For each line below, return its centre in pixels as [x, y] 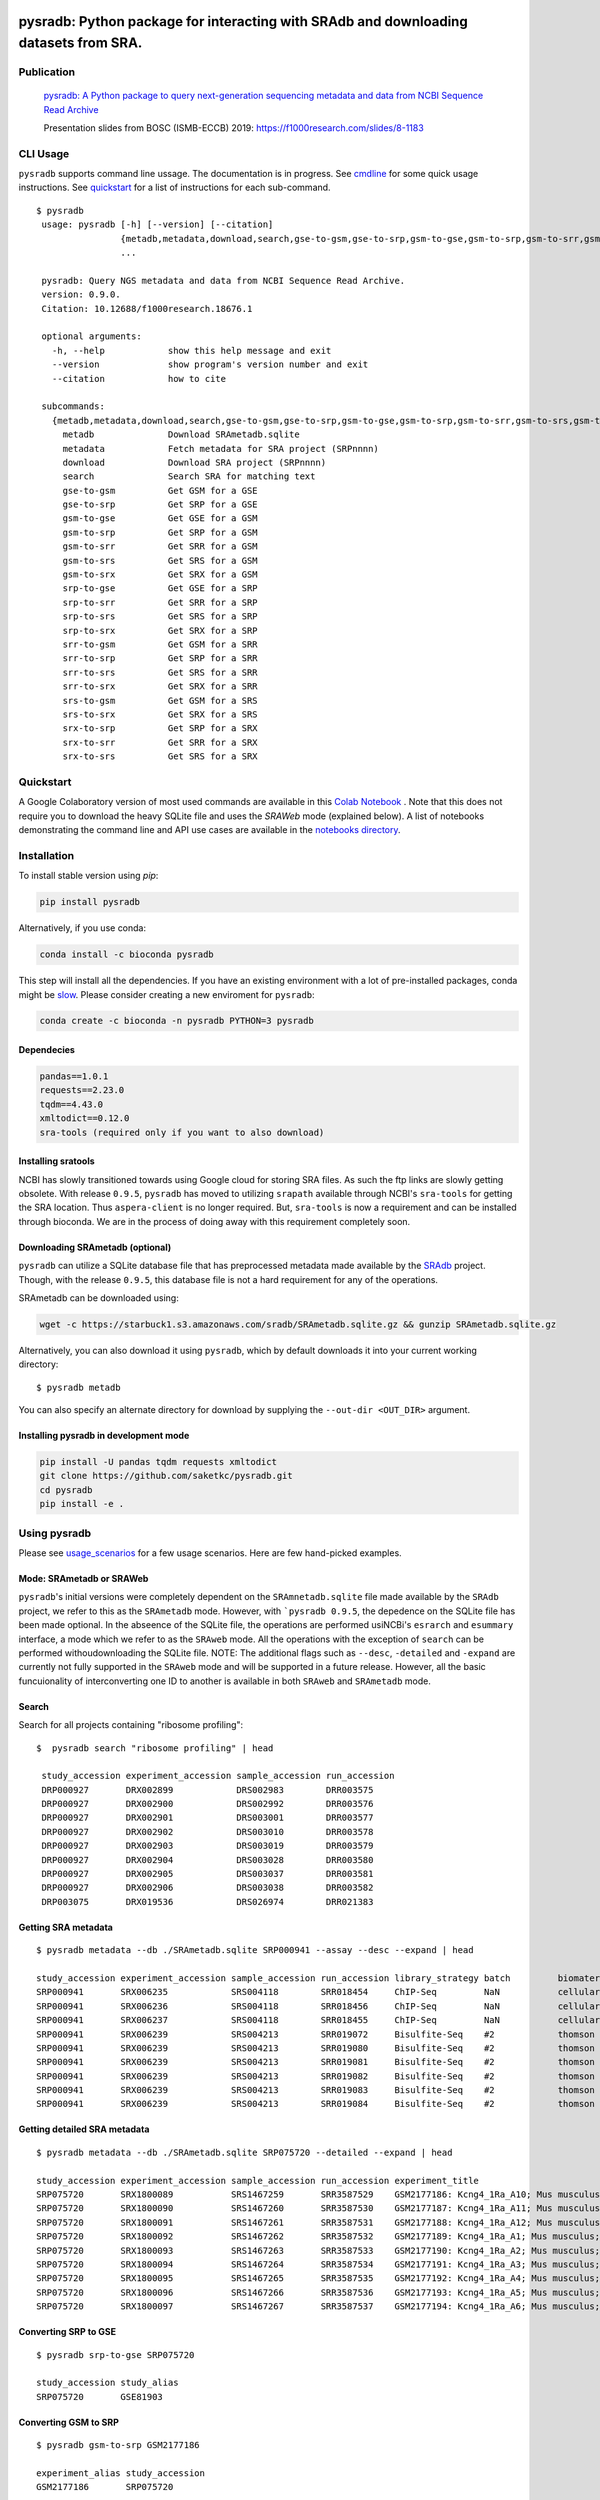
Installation [46, 855]
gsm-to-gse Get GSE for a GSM [160, 518]
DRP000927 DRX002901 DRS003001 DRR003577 [207, 1818]
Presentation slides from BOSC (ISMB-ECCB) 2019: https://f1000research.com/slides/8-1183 [233, 127]
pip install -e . [82, 1504]
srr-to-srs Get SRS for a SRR [160, 672]
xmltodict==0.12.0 [84, 1118]
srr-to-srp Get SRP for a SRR [160, 658]
